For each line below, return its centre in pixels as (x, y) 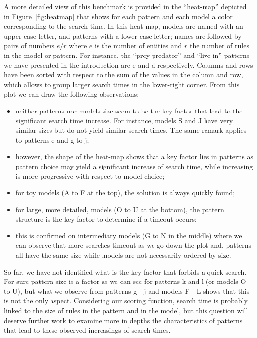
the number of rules (219, 45)
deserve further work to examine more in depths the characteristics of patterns (123, 320)
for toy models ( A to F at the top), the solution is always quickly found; (125, 193)
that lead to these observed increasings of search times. (87, 330)
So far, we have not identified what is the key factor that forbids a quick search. (125, 271)
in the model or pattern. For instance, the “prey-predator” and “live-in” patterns (127, 55)
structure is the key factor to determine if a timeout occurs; (106, 219)
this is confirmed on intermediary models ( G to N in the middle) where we (129, 235)
